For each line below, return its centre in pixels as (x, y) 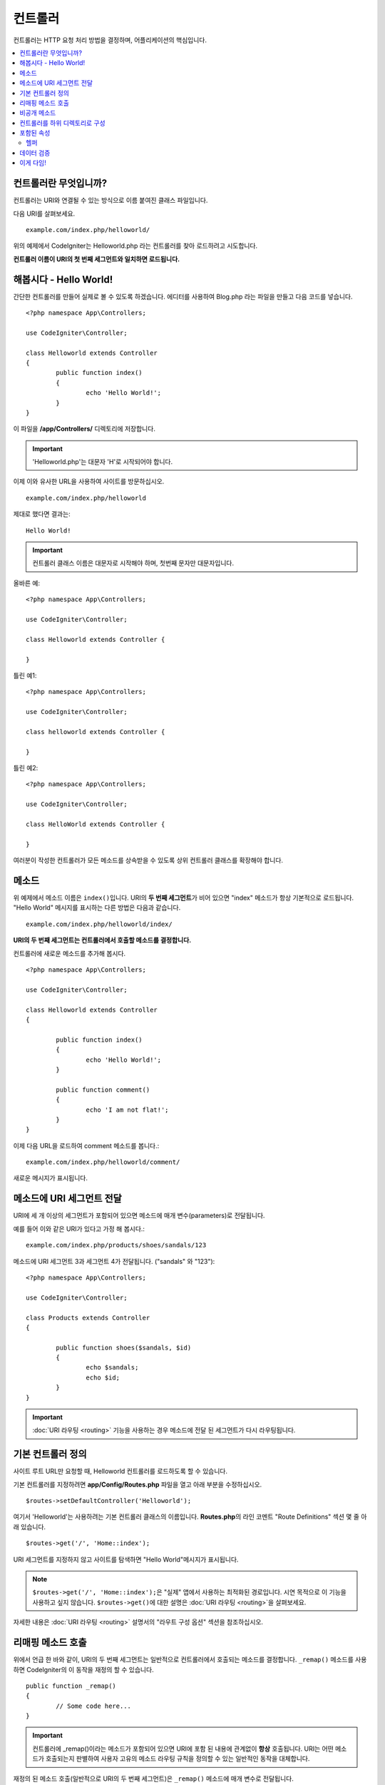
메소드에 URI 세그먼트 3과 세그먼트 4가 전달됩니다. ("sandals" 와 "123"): (114, 1261)
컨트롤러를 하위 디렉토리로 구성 (63, 123)
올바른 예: (27, 583)
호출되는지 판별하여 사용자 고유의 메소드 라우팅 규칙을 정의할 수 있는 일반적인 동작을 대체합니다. (178, 1759)
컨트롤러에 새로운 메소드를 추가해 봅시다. (70, 953)
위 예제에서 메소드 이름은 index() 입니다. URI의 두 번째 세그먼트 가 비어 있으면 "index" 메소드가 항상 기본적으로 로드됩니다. (184, 898)
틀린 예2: (26, 768)
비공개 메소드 (38, 113)
